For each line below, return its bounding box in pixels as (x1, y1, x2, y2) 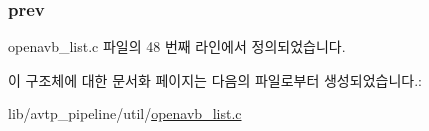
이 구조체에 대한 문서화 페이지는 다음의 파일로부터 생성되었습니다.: (8, 69, 422, 90)
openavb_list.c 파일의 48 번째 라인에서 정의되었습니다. (8, 36, 346, 57)
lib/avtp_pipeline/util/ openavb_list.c (8, 103, 242, 124)
